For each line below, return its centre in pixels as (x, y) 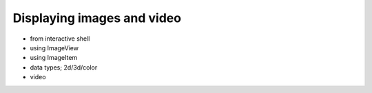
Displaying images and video (97, 18)
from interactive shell (60, 39)
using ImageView (54, 48)
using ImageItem (54, 58)
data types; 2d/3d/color (64, 67)
